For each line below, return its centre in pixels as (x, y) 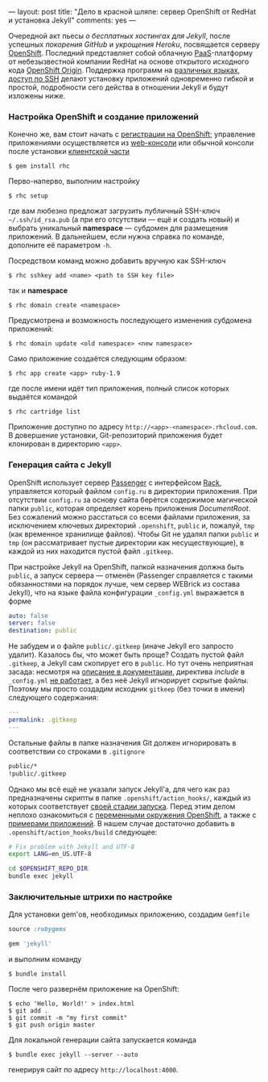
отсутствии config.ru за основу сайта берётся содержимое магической (133, 499)
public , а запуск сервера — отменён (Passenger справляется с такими (131, 575)
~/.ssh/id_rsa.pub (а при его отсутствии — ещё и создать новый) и (124, 219)
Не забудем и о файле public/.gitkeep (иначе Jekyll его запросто (121, 646)
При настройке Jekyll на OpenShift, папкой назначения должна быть (126, 566)
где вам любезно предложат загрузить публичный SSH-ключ (114, 211)
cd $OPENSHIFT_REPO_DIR (48, 869)
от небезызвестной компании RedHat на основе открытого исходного (129, 61)
